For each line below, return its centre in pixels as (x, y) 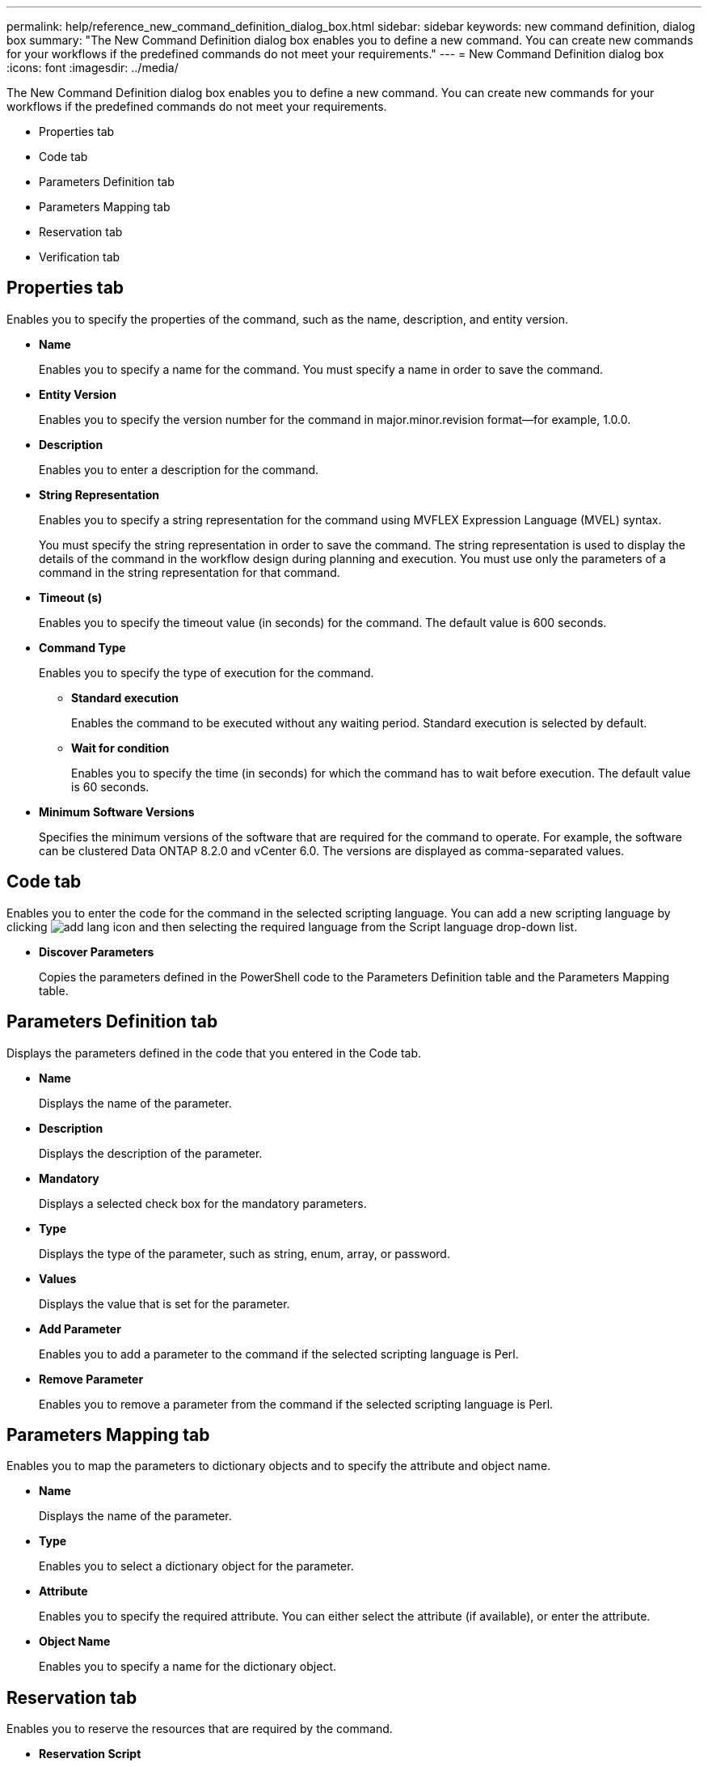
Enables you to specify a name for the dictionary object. (188, 1667)
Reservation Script (90, 1754)
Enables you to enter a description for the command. (179, 469)
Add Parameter (80, 1328)
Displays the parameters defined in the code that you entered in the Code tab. (214, 1053)
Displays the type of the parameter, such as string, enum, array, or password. (244, 1253)
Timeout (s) (71, 597)
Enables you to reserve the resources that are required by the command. (200, 1729)
